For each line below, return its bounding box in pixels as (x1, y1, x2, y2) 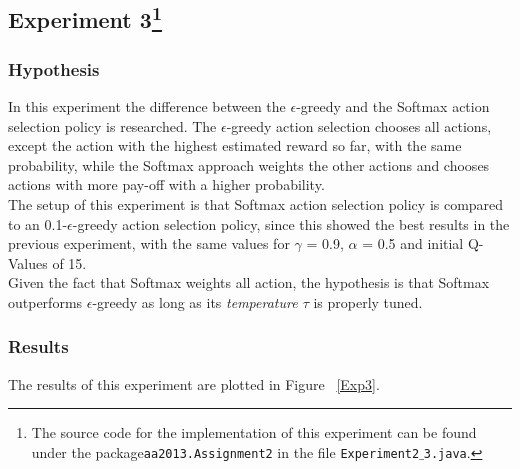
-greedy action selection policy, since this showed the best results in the (72, 213, 510, 234)
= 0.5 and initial (362, 233, 464, 254)
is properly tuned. (313, 291, 423, 312)
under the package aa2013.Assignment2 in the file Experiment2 (31, 441, 420, 462)
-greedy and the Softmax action (296, 96, 490, 116)
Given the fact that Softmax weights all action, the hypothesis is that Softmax (8, 272, 490, 293)
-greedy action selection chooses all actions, (226, 115, 492, 136)
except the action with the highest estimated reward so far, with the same (8, 135, 462, 156)
